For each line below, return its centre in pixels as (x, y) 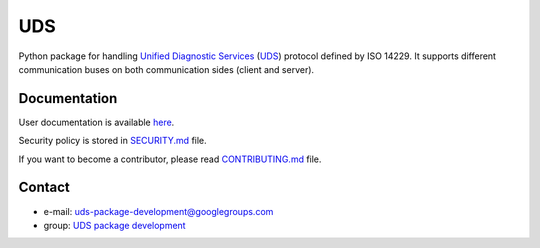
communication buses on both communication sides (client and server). (166, 69)
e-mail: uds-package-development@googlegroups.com (158, 211)
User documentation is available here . (96, 122)
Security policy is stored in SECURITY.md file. (112, 141)
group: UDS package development (114, 225)
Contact (44, 187)
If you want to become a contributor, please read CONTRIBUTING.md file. (170, 159)
